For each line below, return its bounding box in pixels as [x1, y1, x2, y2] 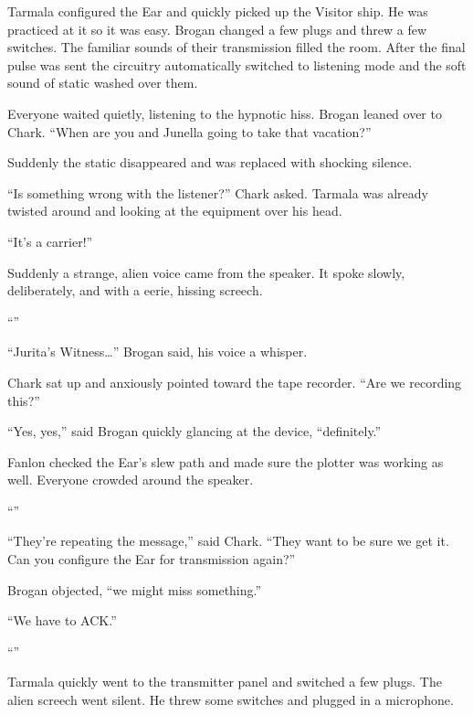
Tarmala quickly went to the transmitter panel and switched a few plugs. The [7, 672, 442, 691]
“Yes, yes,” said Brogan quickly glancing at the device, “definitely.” [7, 422, 382, 441]
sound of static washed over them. [7, 73, 198, 92]
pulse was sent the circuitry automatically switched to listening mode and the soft [7, 55, 467, 74]
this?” [7, 390, 40, 410]
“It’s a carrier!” [7, 231, 93, 251]
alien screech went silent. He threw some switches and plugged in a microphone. [7, 690, 454, 710]
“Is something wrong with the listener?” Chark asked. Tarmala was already [7, 183, 428, 202]
